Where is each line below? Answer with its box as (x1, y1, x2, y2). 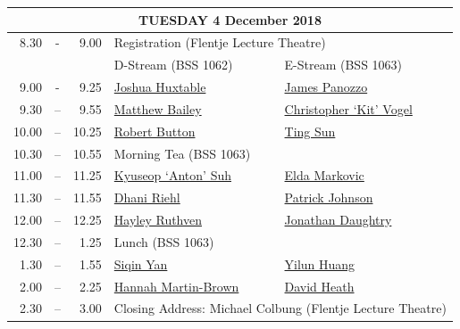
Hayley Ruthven (113, 210, 203, 229)
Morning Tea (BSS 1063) (113, 144, 251, 162)
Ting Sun (284, 121, 336, 140)
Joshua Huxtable (113, 78, 206, 96)
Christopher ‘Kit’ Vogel (284, 99, 413, 118)
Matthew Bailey (113, 99, 202, 118)
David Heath (284, 276, 355, 295)
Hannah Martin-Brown (113, 276, 239, 295)
